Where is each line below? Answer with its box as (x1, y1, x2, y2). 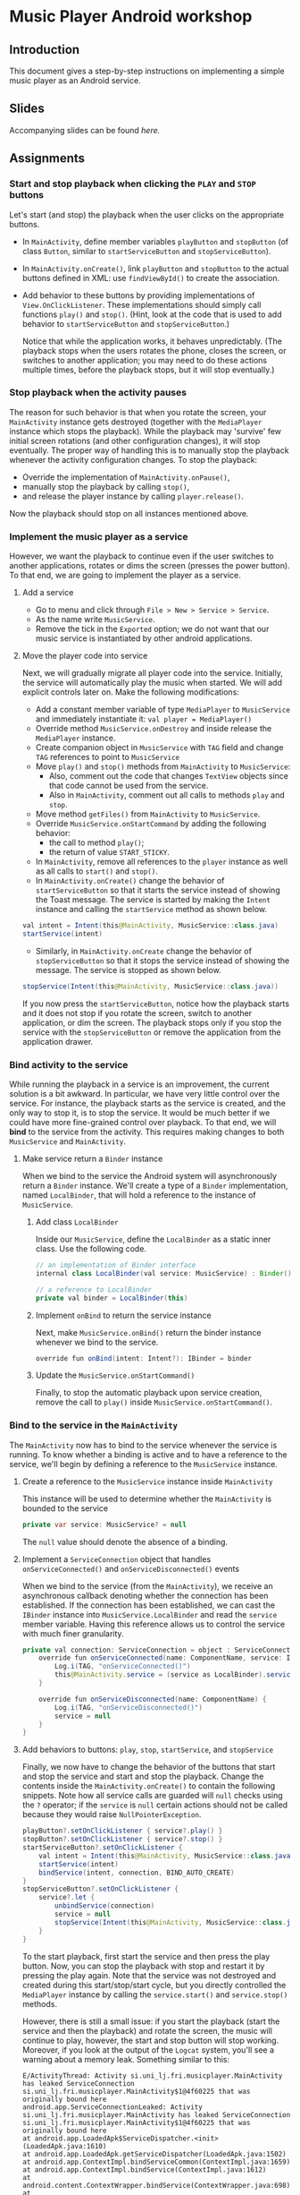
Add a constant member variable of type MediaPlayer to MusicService (35, 705, 290, 715)
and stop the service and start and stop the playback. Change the (21, 1771, 264, 1782)
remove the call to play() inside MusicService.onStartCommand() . (35, 1396, 272, 1407)
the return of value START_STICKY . (48, 847, 171, 858)
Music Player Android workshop (9, 6, 253, 27)
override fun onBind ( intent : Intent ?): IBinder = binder (35, 1354, 253, 1362)
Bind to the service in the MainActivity (9, 1419, 179, 1431)
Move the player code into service (21, 651, 148, 662)
